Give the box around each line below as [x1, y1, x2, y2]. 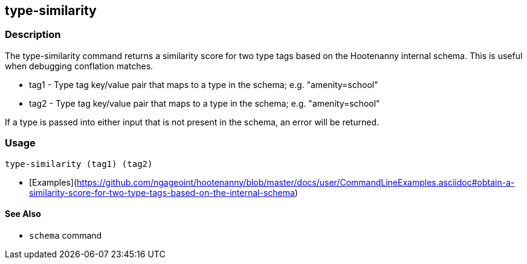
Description [5, 28, 61, 41]
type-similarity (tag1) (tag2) [5, 159, 153, 169]
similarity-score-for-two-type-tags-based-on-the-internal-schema [29, 187, 295, 198]
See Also [5, 209, 41, 219]
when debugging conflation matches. [5, 60, 154, 71]
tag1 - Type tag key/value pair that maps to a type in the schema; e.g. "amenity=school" [29, 79, 378, 90]
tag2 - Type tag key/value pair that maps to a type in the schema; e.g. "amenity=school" [29, 98, 380, 108]
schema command [29, 230, 102, 240]
